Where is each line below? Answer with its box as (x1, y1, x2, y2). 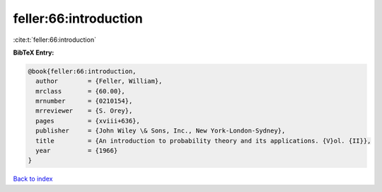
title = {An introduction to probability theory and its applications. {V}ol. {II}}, (35, 137, 371, 145)
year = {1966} (35, 147, 118, 155)
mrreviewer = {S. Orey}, (35, 107, 133, 115)
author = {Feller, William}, (35, 77, 163, 85)
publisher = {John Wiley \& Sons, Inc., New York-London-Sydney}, (35, 127, 286, 135)
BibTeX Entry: (13, 48, 54, 57)
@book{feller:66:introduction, (28, 67, 137, 75)
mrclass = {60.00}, (35, 87, 125, 95)
